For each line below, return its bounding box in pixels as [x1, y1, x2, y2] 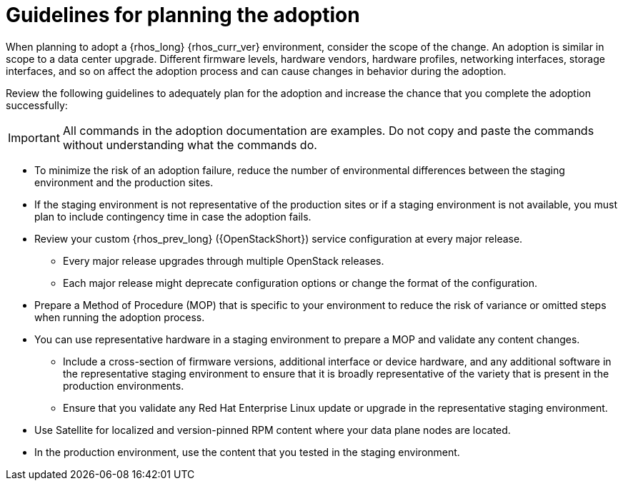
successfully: [6, 98, 68, 111]
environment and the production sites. [34, 176, 214, 188]
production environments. [63, 379, 184, 392]
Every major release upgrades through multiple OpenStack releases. [63, 254, 384, 267]
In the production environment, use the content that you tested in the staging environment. [34, 445, 460, 458]
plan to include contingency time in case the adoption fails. [34, 210, 311, 223]
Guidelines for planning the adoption [6, 3, 360, 27]
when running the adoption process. [34, 310, 205, 323]
